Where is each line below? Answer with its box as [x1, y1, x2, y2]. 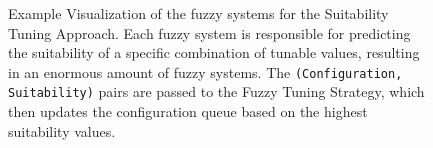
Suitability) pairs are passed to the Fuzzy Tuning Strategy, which [8, 81, 425, 102]
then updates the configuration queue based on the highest [8, 101, 368, 122]
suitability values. [8, 120, 116, 141]
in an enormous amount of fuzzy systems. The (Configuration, [8, 61, 403, 82]
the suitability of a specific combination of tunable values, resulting [8, 42, 420, 63]
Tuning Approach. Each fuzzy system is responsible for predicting [8, 22, 411, 43]
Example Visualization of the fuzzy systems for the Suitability [8, 3, 389, 23]
